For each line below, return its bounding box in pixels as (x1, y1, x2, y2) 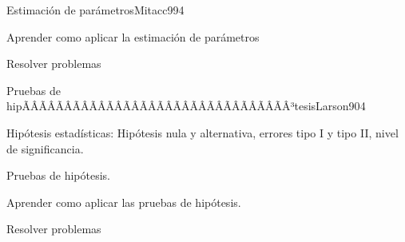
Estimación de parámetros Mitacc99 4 (6, 2, 185, 18)
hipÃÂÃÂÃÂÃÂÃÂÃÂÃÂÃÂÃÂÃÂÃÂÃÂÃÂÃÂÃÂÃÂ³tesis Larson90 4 (6, 97, 366, 114)
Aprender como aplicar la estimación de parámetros (6, 28, 260, 45)
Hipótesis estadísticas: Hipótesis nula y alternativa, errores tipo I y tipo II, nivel (6, 124, 399, 141)
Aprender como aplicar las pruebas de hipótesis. (6, 193, 241, 210)
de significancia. (6, 140, 84, 157)
